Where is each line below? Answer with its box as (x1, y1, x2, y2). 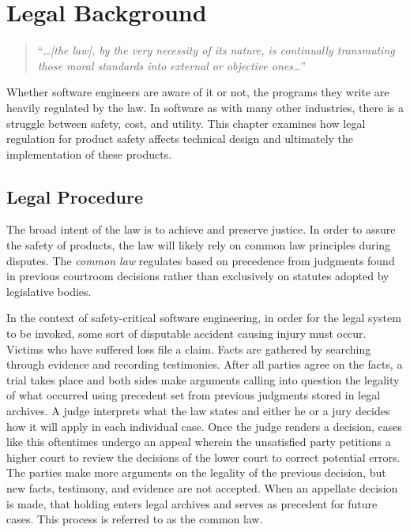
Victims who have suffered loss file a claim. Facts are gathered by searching (6, 340, 371, 357)
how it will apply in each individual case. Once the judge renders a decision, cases (6, 418, 402, 434)
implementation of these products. (6, 145, 172, 162)
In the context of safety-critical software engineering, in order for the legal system (6, 309, 401, 326)
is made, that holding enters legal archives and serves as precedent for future (6, 495, 378, 511)
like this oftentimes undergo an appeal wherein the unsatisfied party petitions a (6, 433, 391, 450)
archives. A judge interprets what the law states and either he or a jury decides (6, 403, 390, 419)
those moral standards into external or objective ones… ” (37, 57, 307, 73)
